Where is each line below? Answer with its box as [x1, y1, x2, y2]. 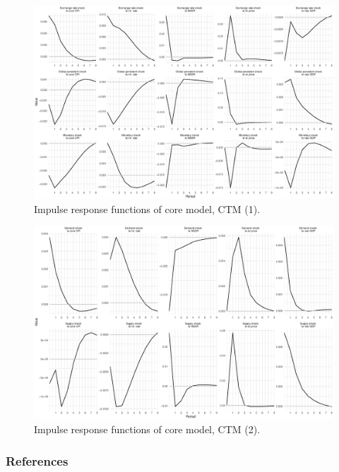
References [6, 452, 69, 469]
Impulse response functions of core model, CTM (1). [34, 201, 261, 216]
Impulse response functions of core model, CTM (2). [34, 422, 261, 436]
